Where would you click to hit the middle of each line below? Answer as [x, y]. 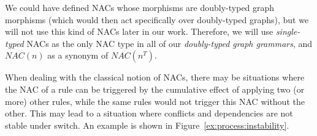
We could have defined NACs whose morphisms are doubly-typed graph [140, 7]
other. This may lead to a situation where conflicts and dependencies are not [149, 113]
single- [288, 31]
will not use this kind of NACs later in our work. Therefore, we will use [139, 31]
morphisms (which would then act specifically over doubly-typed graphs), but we [157, 19]
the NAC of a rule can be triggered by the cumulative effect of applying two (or [155, 89]
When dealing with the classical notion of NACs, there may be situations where [155, 77]
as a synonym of [78, 55]
